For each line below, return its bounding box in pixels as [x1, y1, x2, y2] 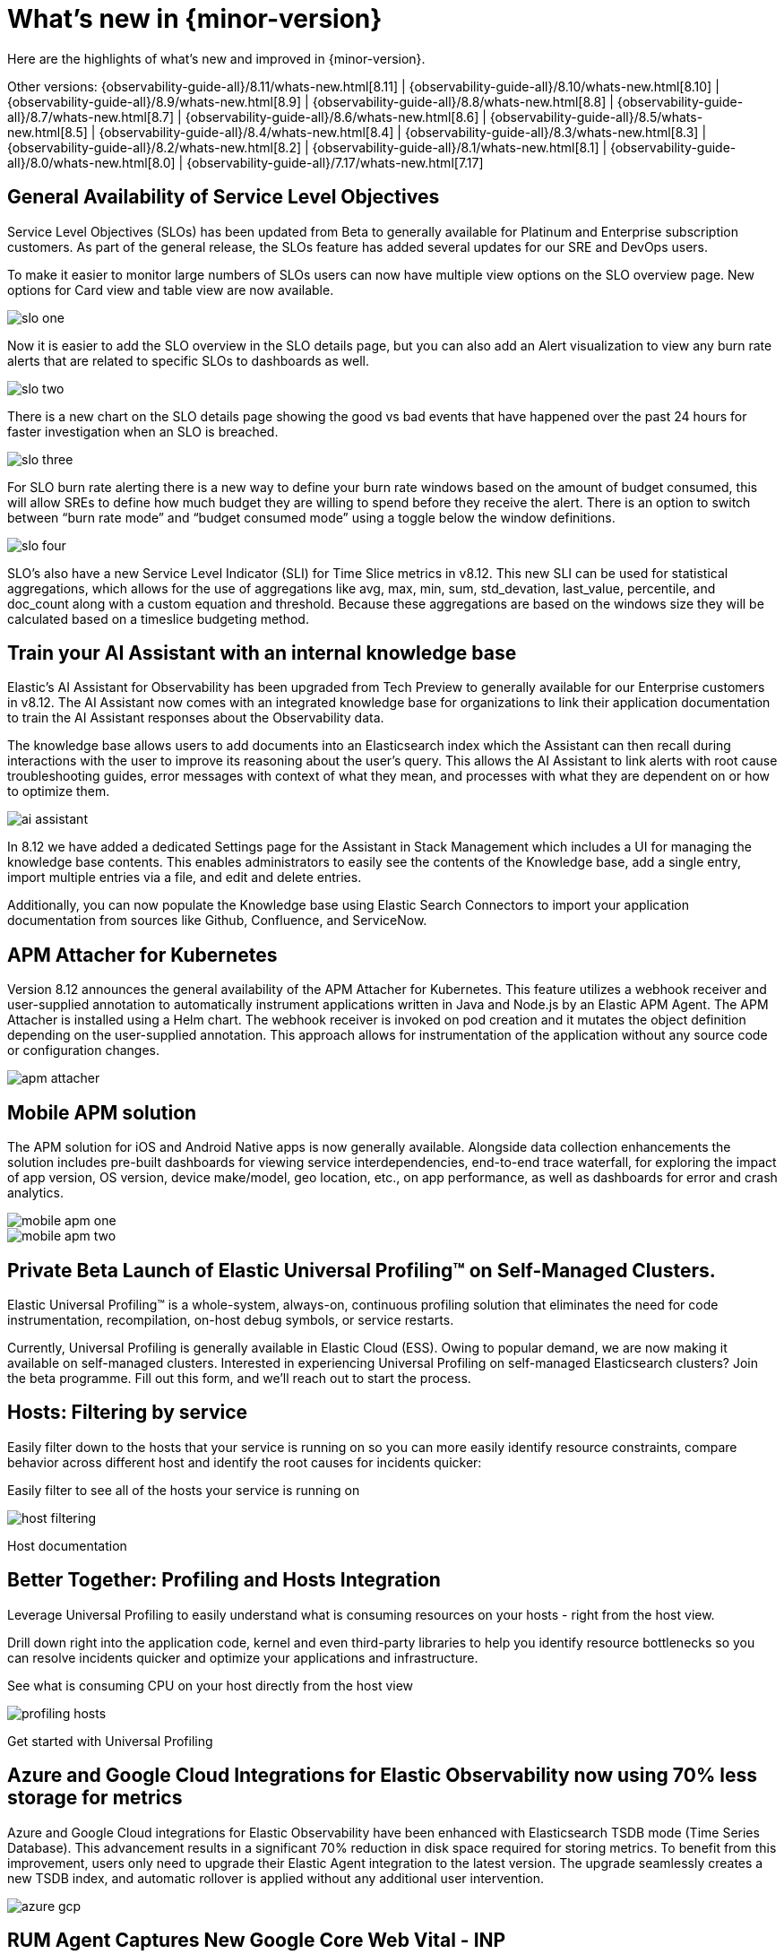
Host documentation [7, 1537, 127, 1553]
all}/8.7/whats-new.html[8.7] [7, 108, 175, 125]
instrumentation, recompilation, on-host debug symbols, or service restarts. [7, 1311, 454, 1327]
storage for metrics [7, 1786, 183, 1810]
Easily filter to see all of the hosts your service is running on [7, 1482, 360, 1498]
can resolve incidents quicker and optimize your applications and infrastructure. [7, 1649, 478, 1665]
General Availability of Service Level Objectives [7, 186, 440, 209]
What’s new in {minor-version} [7, 4, 383, 34]
